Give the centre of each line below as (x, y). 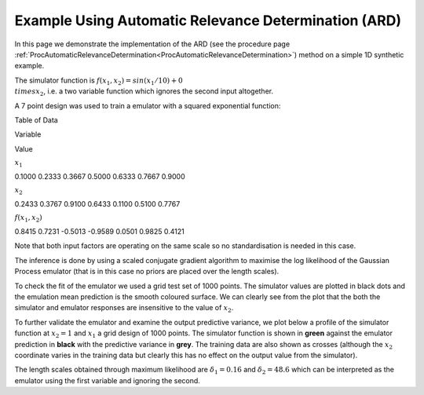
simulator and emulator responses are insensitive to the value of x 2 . (124, 309)
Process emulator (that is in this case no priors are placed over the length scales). (147, 272)
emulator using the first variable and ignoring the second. (107, 380)
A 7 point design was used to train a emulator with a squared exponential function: (148, 105)
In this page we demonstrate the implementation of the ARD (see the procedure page (152, 44)
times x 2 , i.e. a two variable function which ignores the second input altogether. (144, 92)
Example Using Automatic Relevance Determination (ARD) (208, 20)
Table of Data (36, 120)
